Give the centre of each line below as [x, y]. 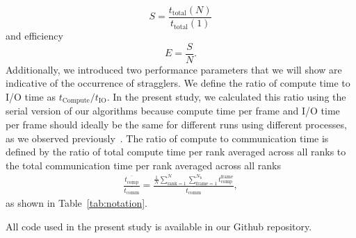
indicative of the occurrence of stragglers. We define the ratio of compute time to [178, 83]
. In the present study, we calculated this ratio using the [226, 96]
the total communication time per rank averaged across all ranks [143, 165]
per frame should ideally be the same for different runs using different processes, [176, 124]
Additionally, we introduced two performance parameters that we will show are [174, 69]
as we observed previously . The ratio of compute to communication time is [167, 138]
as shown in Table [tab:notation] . [76, 203]
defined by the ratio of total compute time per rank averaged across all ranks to [176, 152]
